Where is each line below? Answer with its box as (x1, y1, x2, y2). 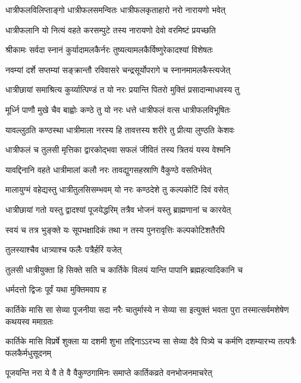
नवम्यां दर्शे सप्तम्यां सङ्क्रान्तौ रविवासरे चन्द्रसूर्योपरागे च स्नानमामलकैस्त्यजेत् (5, 63, 231, 76)
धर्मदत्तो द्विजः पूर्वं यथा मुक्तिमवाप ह (5, 283, 106, 296)
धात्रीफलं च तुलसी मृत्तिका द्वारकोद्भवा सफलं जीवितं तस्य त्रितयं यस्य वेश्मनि (5, 143, 231, 156)
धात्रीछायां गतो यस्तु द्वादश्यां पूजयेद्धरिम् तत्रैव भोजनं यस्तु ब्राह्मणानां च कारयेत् (5, 203, 231, 215)
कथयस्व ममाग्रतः (5, 315, 54, 327)
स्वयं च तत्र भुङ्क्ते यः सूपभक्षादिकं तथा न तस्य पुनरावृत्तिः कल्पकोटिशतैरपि (5, 223, 225, 236)
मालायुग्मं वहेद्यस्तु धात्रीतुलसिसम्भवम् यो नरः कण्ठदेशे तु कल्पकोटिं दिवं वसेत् (5, 183, 228, 196)
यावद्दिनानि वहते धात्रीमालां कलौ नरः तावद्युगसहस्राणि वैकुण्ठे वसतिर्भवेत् (5, 163, 212, 175)
